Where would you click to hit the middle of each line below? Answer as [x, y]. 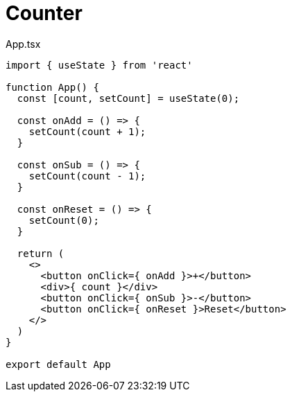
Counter [44, 13]
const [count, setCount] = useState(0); [128, 98]
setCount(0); [64, 220]
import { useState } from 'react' [99, 65]
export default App [58, 364]
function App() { [52, 87]
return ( [41, 253]
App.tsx [23, 44]
